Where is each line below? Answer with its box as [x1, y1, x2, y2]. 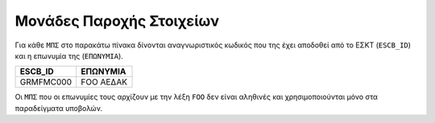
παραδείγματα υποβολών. [14, 103, 103, 113]
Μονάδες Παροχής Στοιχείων [14, 12, 220, 30]
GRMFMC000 [19, 76, 72, 88]
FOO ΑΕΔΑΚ [81, 76, 128, 88]
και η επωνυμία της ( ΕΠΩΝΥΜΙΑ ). [14, 51, 124, 60]
